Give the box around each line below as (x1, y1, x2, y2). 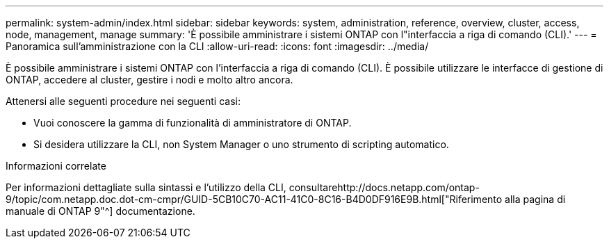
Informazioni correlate (6, 160, 106, 172)
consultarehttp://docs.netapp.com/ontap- (289, 181, 480, 193)
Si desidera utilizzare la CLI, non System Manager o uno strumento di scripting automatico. (33, 138, 449, 150)
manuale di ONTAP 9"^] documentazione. (6, 205, 195, 217)
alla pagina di (505, 193, 566, 205)
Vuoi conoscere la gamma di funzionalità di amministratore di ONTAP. (33, 117, 352, 129)
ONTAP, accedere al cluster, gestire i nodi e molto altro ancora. (6, 74, 293, 86)
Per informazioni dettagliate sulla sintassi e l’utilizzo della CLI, (6, 181, 286, 193)
